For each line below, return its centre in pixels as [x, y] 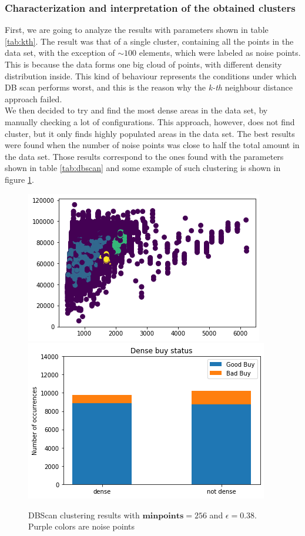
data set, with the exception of [60, 53]
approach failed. [33, 98]
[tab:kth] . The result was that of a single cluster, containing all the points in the [149, 41]
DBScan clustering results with [84, 515]
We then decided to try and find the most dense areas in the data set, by [136, 110]
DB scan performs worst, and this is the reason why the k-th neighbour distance [149, 87]
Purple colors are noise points [81, 526]
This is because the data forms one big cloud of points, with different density [143, 64]
